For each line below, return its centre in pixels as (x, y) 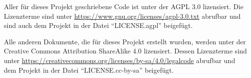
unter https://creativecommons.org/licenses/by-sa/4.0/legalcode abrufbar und (120, 60)
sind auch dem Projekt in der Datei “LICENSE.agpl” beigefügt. (98, 25)
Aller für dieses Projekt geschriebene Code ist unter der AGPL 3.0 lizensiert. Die (124, 6)
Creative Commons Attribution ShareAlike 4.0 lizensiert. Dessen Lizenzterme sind (125, 51)
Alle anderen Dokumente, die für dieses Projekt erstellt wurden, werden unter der (125, 41)
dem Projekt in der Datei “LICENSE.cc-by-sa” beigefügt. (89, 70)
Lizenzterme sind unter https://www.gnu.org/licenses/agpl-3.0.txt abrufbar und (122, 16)
